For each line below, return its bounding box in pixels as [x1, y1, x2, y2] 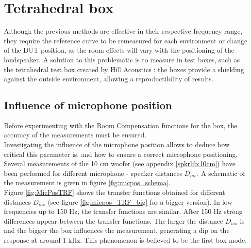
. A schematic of [197, 168, 245, 178]
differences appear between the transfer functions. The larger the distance [4, 215, 223, 226]
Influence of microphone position [4, 97, 172, 113]
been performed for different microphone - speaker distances [4, 168, 183, 178]
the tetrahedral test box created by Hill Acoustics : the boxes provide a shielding [4, 64, 244, 74]
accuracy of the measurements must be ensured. [4, 130, 147, 140]
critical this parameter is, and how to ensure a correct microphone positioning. [4, 149, 238, 159]
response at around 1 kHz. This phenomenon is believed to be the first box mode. [4, 235, 247, 245]
